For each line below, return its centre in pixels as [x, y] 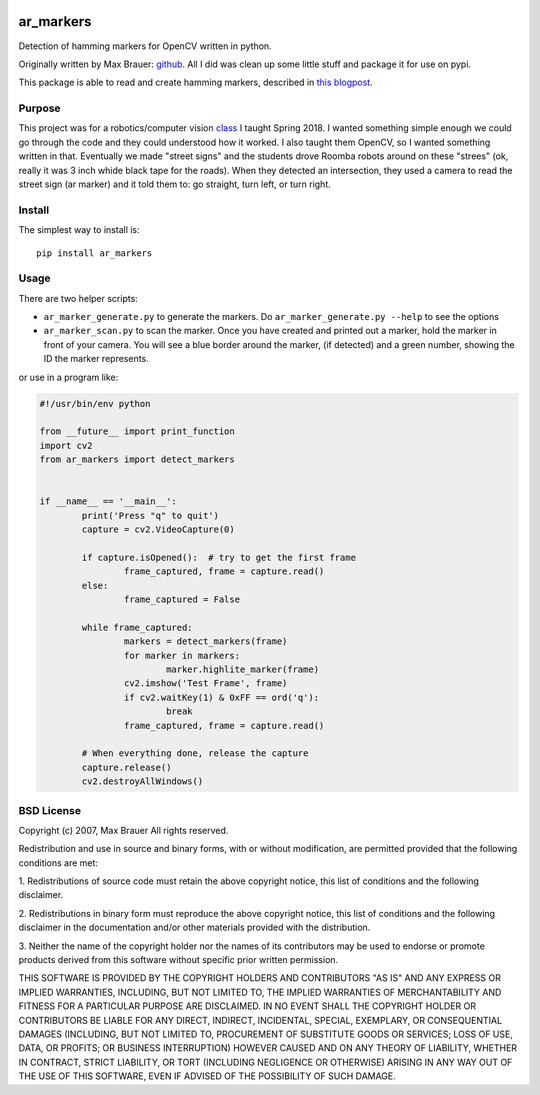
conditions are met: [58, 862]
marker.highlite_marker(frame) [242, 669]
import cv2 [66, 445]
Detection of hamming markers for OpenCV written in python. [145, 46]
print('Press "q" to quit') [150, 515]
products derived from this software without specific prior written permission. [178, 960]
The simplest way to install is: [79, 230]
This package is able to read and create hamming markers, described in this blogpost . [196, 82]
